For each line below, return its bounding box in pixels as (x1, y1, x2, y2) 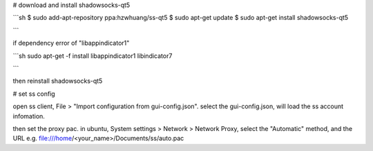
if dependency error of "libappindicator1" (12, 39, 130, 48)
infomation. (12, 112, 45, 120)
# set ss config (12, 90, 55, 98)
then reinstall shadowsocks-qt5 (12, 77, 103, 85)
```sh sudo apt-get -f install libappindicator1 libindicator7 (12, 52, 173, 60)
